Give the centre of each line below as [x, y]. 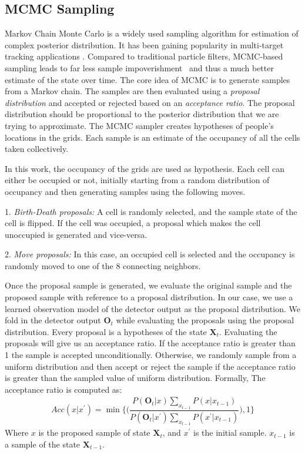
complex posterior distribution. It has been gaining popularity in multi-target [144, 44]
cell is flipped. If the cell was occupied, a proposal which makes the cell [133, 223]
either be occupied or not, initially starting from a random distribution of [137, 180]
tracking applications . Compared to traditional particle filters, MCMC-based [144, 56]
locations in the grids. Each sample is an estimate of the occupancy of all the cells [152, 137]
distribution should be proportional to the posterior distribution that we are [142, 114]
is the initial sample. [230, 433]
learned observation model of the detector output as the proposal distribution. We [152, 308]
